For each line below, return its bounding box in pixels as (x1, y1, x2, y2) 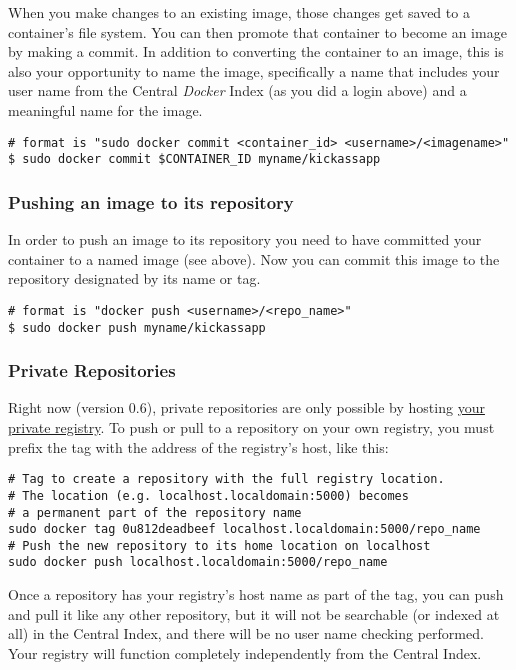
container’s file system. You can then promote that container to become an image (8, 21, 507, 42)
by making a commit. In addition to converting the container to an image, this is (8, 41, 504, 62)
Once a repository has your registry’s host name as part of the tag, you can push (8, 584, 504, 605)
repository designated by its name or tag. (8, 268, 261, 289)
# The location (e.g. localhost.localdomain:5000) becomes (8, 488, 409, 503)
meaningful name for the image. (8, 99, 203, 120)
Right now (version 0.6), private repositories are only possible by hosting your (8, 397, 485, 418)
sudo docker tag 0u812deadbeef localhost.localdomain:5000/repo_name (8, 522, 481, 537)
